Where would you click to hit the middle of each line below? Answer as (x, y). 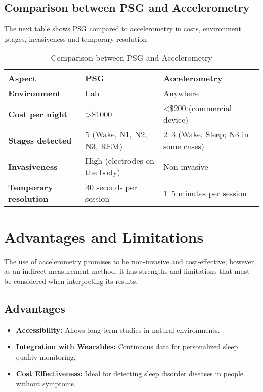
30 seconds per (111, 187)
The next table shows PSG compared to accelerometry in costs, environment (123, 29)
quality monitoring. (46, 356)
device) (176, 120)
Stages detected (40, 140)
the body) (103, 172)
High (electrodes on (120, 161)
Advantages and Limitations (104, 237)
